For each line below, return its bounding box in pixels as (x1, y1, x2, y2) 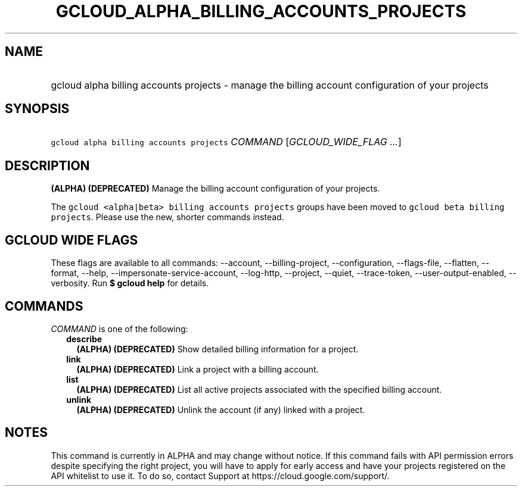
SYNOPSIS (5, 101, 70, 117)
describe (66, 333, 102, 344)
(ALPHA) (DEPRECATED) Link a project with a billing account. (76, 364, 319, 374)
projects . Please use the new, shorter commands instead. (51, 212, 284, 223)
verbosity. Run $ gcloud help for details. (51, 278, 209, 289)
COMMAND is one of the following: (51, 323, 188, 334)
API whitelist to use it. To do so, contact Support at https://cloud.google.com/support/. (51, 470, 390, 481)
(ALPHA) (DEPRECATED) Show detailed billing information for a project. (76, 343, 359, 354)
